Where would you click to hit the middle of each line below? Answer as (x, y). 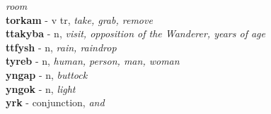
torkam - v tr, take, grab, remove (79, 19)
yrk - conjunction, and (55, 102)
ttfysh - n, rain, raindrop (61, 47)
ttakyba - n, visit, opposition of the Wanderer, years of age (136, 33)
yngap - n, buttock (47, 74)
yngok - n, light (41, 88)
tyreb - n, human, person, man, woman (93, 61)
